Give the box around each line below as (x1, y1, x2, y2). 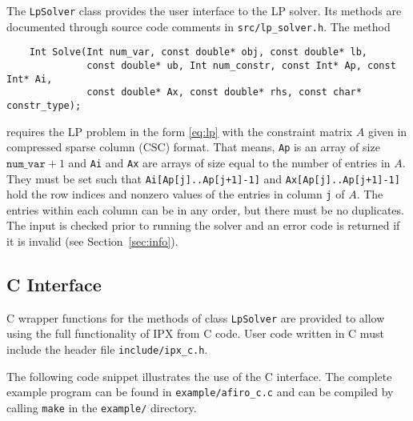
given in (367, 122, 407, 139)
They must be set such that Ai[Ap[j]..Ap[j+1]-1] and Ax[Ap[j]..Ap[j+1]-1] (6, 170, 400, 186)
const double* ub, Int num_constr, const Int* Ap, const (86, 59, 396, 71)
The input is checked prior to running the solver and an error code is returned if (6, 217, 400, 234)
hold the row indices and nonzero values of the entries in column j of (6, 186, 345, 202)
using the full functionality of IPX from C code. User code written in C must (6, 325, 384, 342)
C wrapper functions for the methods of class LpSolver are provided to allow (6, 309, 385, 326)
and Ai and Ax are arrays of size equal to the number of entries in (68, 154, 391, 170)
